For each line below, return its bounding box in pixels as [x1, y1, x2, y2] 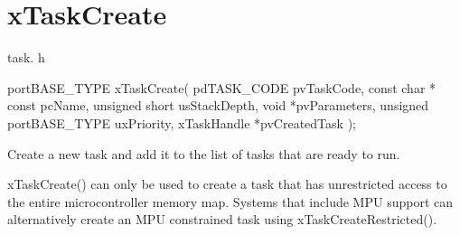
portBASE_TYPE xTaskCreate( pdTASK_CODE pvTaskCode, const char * [7, 78, 437, 97]
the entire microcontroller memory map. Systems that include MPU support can [7, 192, 453, 211]
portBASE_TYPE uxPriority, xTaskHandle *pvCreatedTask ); [7, 113, 356, 132]
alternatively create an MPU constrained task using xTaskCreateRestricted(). [7, 210, 437, 229]
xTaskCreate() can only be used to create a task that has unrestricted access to [7, 174, 447, 193]
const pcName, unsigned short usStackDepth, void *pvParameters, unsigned [7, 96, 429, 115]
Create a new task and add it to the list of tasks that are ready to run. [7, 144, 400, 163]
